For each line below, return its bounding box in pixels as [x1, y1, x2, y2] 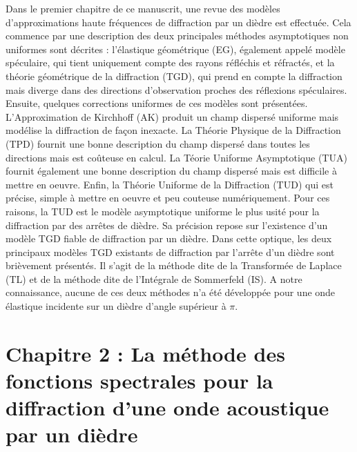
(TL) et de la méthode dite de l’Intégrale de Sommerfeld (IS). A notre [6, 271, 302, 286]
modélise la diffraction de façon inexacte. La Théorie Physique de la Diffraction [6, 123, 341, 137]
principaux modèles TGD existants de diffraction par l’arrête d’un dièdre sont [6, 244, 335, 259]
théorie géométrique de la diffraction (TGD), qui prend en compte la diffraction [6, 68, 342, 83]
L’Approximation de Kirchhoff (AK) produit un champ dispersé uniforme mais [6, 109, 339, 124]
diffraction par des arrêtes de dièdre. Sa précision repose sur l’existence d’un [6, 217, 328, 232]
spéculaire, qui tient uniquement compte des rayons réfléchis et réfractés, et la [6, 55, 335, 70]
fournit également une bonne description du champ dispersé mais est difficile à [6, 164, 337, 178]
